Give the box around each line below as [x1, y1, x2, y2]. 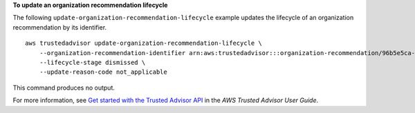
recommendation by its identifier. [12, 23, 107, 31]
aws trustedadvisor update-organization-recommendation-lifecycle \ [25, 39, 262, 48]
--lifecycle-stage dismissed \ [39, 59, 146, 66]
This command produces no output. [12, 83, 116, 92]
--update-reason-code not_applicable [39, 68, 167, 76]
